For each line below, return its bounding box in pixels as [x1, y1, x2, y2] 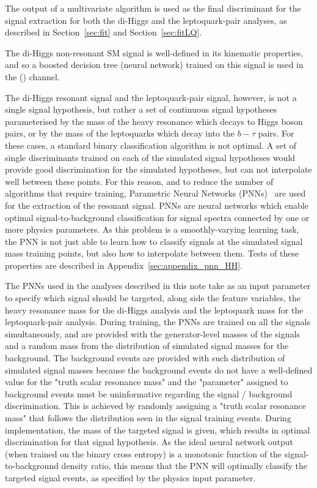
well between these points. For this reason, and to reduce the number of [5, 175, 274, 187]
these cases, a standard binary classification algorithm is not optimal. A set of [5, 138, 297, 151]
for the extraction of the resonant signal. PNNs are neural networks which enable [5, 198, 308, 211]
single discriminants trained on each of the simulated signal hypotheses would [5, 151, 296, 163]
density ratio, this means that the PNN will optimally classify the [61, 459, 307, 472]
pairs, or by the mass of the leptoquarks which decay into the [5, 127, 235, 140]
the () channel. [5, 70, 60, 83]
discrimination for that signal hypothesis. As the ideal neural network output [5, 435, 293, 448]
